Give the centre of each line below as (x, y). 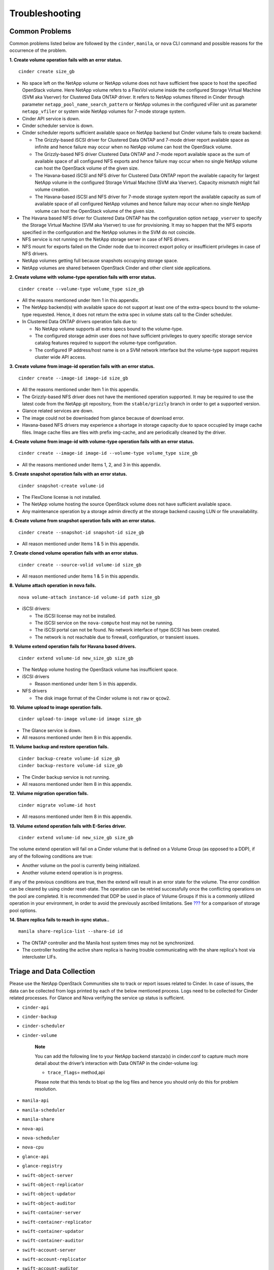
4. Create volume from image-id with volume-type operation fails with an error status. (102, 441)
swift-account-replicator (54, 1259)
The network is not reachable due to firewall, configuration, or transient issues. (117, 637)
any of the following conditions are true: (51, 856)
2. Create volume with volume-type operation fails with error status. (83, 277)
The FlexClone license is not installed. (62, 497)
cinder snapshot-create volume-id (61, 486)
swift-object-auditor (49, 1203)
